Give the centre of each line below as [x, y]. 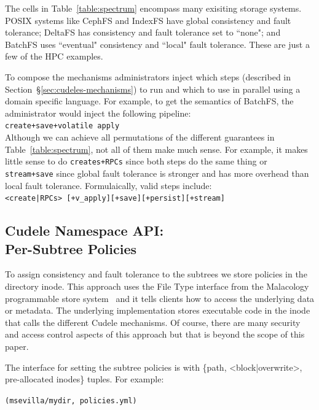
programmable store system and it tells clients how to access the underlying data [160, 298]
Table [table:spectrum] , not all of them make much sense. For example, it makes [156, 149]
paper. [17, 346]
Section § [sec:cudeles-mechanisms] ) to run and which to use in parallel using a [153, 89]
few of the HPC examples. [54, 56]
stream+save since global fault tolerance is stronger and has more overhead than [157, 173]
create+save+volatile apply [62, 126]
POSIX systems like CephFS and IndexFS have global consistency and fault [148, 20]
